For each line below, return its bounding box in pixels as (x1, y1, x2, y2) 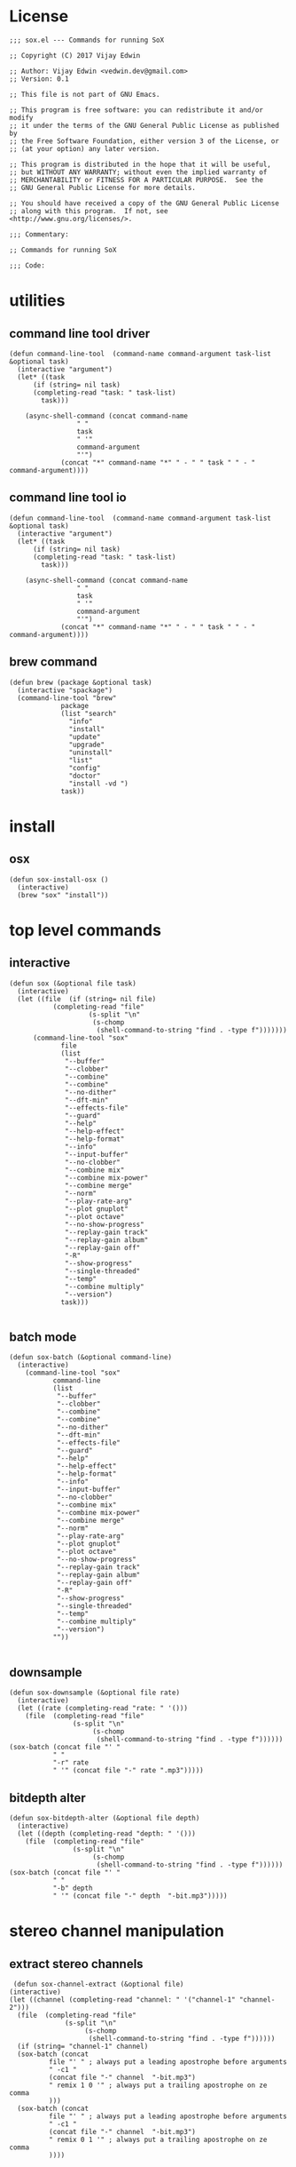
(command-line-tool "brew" (17, 693, 117, 703)
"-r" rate (52, 1758, 90, 1767)
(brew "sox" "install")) (17, 890, 109, 899)
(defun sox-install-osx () (9, 875, 109, 884)
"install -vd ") (68, 779, 129, 788)
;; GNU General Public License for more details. (9, 183, 197, 192)
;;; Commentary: (9, 229, 69, 239)
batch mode (9, 1329, 77, 1344)
